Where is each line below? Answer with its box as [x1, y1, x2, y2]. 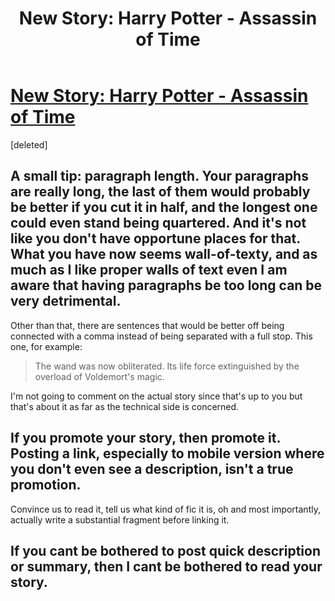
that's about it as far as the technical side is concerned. [10, 400, 240, 412]
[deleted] [10, 138, 48, 151]
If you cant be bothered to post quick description [10, 542, 321, 559]
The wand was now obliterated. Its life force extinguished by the [34, 360, 300, 372]
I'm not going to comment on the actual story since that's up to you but [10, 390, 303, 402]
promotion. [10, 477, 82, 494]
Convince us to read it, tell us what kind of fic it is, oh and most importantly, [10, 503, 321, 515]
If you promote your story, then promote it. [10, 430, 281, 447]
